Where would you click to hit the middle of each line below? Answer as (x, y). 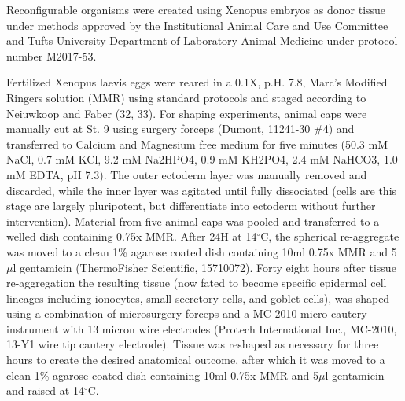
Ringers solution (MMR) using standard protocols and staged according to (186, 97)
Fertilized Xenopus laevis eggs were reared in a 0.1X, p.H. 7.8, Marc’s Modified (197, 82)
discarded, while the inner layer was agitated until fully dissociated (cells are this (202, 190)
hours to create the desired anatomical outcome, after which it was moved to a (196, 360)
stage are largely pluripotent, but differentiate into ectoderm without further (191, 206)
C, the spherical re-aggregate (330, 236)
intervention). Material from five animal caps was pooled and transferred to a (193, 221)
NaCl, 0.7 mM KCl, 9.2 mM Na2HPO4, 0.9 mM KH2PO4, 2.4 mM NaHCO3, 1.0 (202, 159)
